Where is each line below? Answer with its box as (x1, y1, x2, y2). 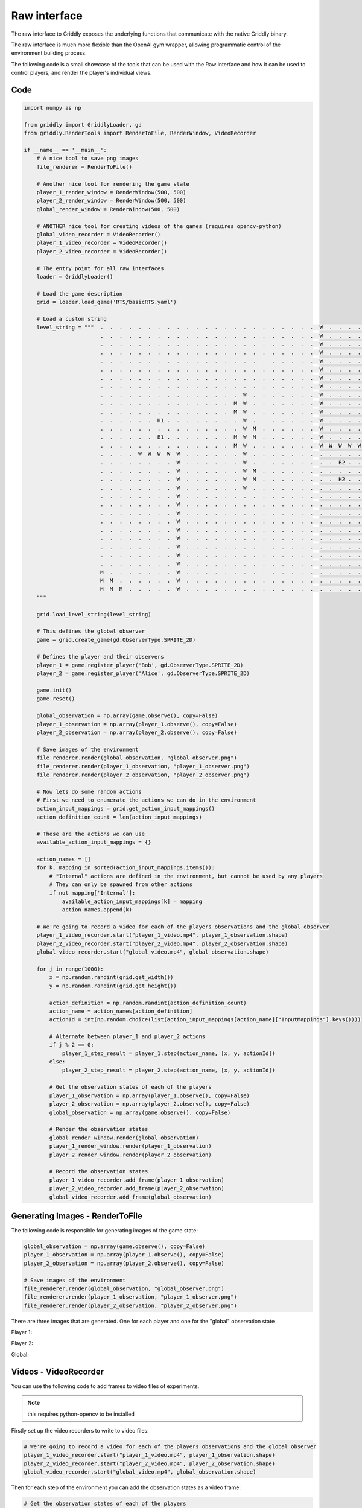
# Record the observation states (49, 1168, 148, 1175)
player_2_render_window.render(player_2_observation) (49, 1151, 212, 1158)
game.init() (36, 687, 72, 694)
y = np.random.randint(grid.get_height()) (49, 982, 177, 989)
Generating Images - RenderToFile (11, 1211, 143, 1221)
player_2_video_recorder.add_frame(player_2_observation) (49, 1185, 224, 1192)
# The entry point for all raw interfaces (36, 265, 164, 271)
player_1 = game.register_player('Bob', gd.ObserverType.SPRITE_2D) (36, 661, 244, 668)
